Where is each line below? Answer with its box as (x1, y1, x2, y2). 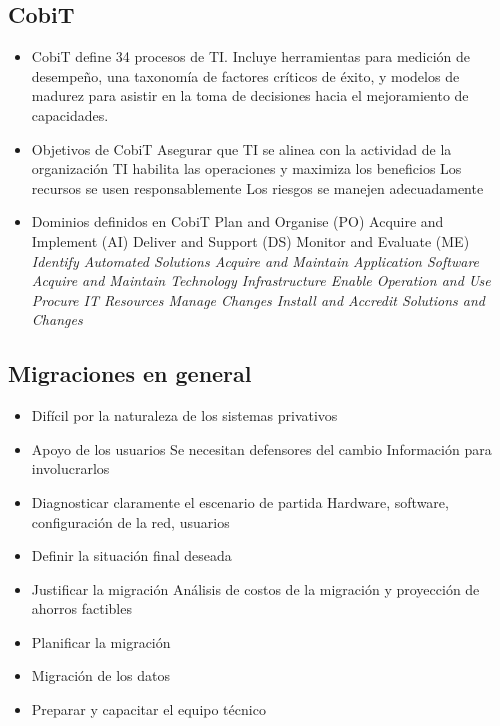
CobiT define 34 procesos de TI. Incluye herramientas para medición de (31, 46, 471, 67)
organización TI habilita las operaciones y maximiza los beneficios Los (31, 158, 462, 179)
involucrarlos (31, 458, 110, 479)
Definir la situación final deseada (31, 545, 232, 566)
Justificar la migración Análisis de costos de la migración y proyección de (31, 578, 480, 599)
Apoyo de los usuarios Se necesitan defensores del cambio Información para (31, 438, 492, 459)
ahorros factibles (31, 598, 132, 619)
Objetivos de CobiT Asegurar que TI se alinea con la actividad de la (31, 138, 452, 159)
